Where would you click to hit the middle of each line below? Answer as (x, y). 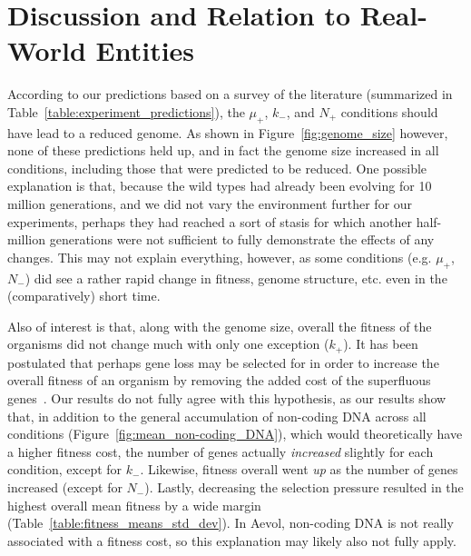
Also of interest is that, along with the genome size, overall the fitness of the (220, 326)
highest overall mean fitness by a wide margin (134, 505)
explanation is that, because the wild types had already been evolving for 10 (220, 186)
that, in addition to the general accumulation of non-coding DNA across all (217, 416)
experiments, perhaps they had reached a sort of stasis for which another (210, 221)
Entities (145, 50)
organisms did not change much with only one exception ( (168, 344)
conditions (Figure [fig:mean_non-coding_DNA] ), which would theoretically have (235, 434)
